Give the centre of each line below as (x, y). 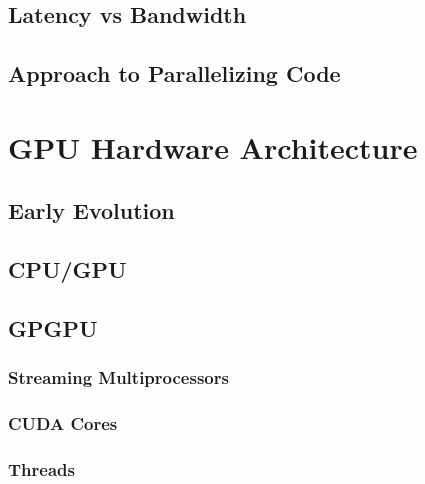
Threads (41, 468)
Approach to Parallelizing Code (174, 73)
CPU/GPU (67, 269)
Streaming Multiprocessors (118, 377)
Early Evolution (91, 210)
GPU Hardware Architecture (213, 146)
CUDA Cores (63, 423)
